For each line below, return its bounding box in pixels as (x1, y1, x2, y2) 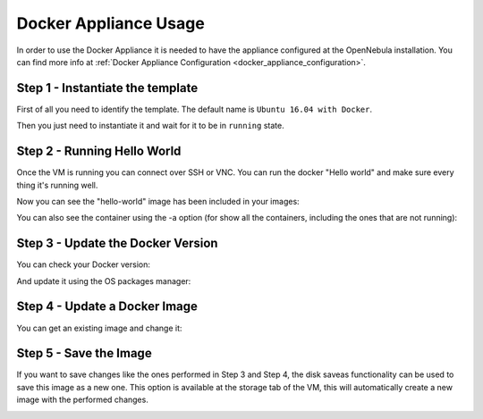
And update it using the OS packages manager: (16, 275, 191, 286)
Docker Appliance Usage (16, 13, 205, 33)
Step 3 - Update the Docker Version (16, 236, 218, 251)
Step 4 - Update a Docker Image (16, 299, 199, 314)
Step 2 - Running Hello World (16, 144, 182, 159)
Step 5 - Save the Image (16, 346, 152, 361)
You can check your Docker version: (16, 259, 151, 270)
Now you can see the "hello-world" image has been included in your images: (16, 196, 300, 206)
